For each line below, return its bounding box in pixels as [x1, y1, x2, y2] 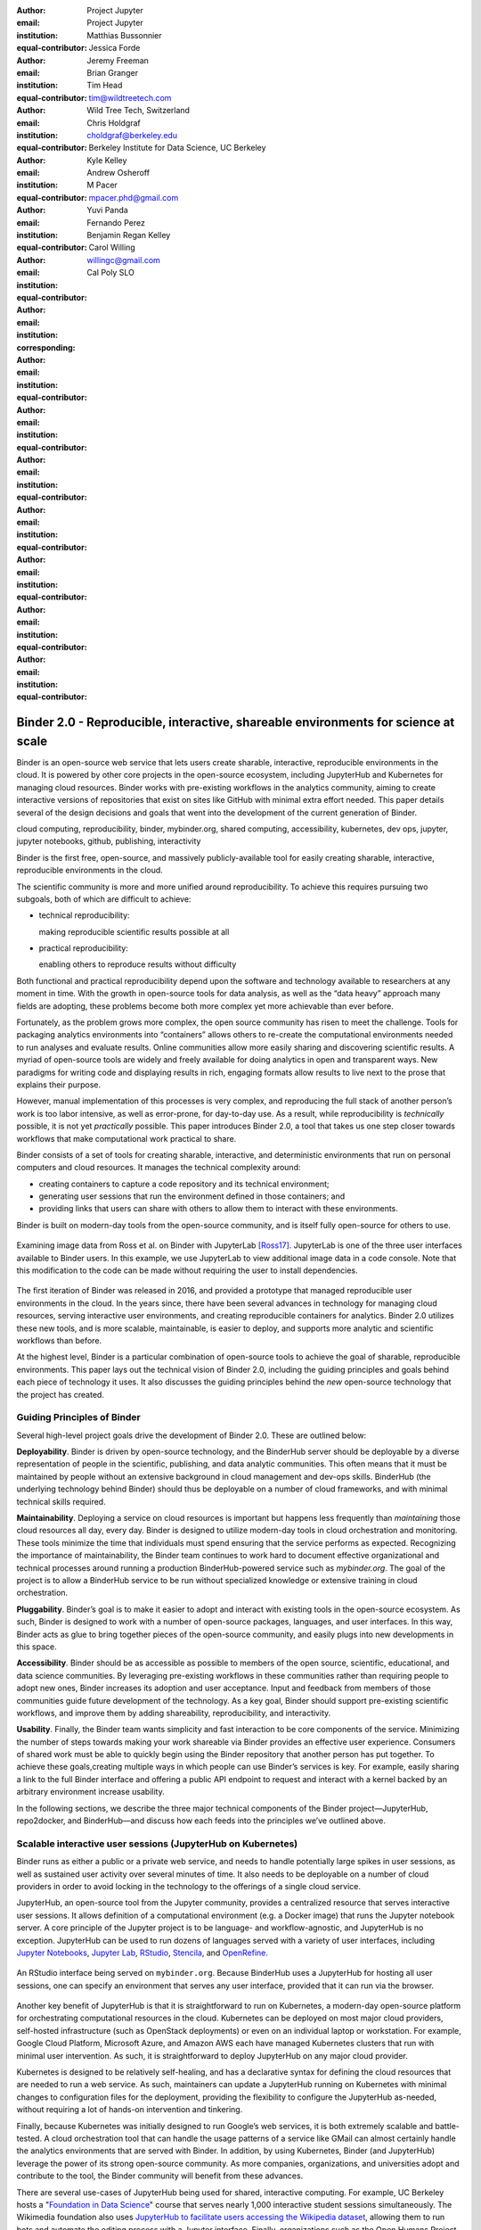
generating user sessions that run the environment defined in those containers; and [38, 1191, 346, 1202]
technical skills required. [16, 1496, 106, 1507]
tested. [16, 2133, 43, 2143]
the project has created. [16, 1389, 104, 1400]
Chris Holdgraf [86, 117, 142, 128]
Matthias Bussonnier [86, 29, 162, 40]
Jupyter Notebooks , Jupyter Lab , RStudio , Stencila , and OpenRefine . [16, 1947, 269, 1958]
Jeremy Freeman [86, 54, 149, 66]
